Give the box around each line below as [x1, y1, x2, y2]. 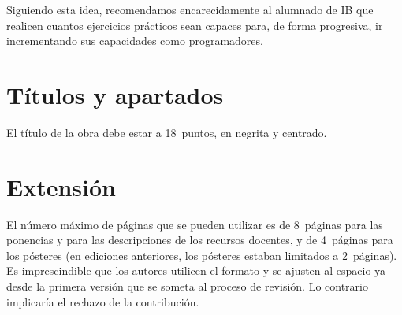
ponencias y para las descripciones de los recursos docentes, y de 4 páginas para [6, 232, 393, 248]
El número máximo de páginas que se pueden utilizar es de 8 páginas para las [6, 216, 383, 232]
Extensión [6, 170, 116, 202]
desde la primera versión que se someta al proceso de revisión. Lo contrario [6, 278, 368, 294]
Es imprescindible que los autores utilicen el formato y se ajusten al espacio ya [6, 262, 386, 279]
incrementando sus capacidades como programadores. [6, 32, 263, 49]
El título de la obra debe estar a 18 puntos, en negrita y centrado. [6, 124, 327, 140]
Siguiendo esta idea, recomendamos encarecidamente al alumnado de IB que [6, 2, 374, 17]
